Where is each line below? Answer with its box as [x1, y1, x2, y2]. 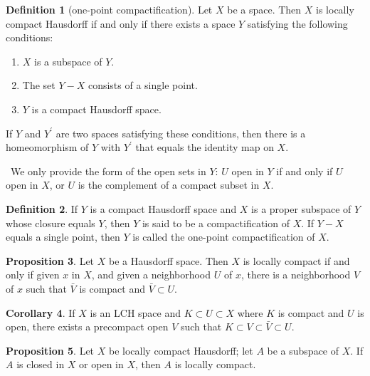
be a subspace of [267, 343, 339, 357]
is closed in [16, 357, 65, 372]
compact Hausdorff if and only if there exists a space [6, 16, 236, 31]
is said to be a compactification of [142, 215, 290, 230]
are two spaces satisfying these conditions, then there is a [55, 125, 306, 140]
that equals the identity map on [135, 140, 274, 155]
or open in [79, 357, 124, 372]
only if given [6, 267, 60, 282]
